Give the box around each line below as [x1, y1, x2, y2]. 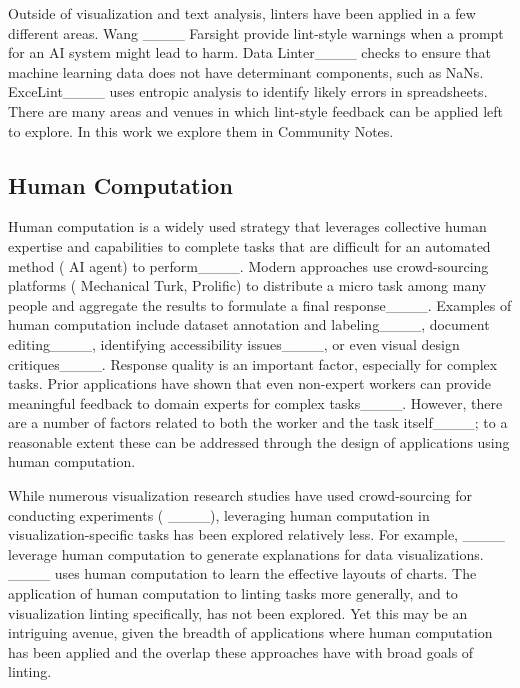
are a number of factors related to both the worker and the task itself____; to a [8, 412, 508, 433]
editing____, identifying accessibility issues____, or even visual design [8, 333, 460, 354]
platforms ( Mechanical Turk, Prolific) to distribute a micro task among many [8, 275, 487, 296]
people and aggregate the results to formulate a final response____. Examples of [8, 294, 512, 315]
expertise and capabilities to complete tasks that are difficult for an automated [8, 235, 491, 256]
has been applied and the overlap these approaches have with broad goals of [8, 641, 474, 662]
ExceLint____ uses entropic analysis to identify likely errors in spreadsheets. [8, 81, 488, 102]
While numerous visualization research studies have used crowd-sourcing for [8, 485, 472, 506]
